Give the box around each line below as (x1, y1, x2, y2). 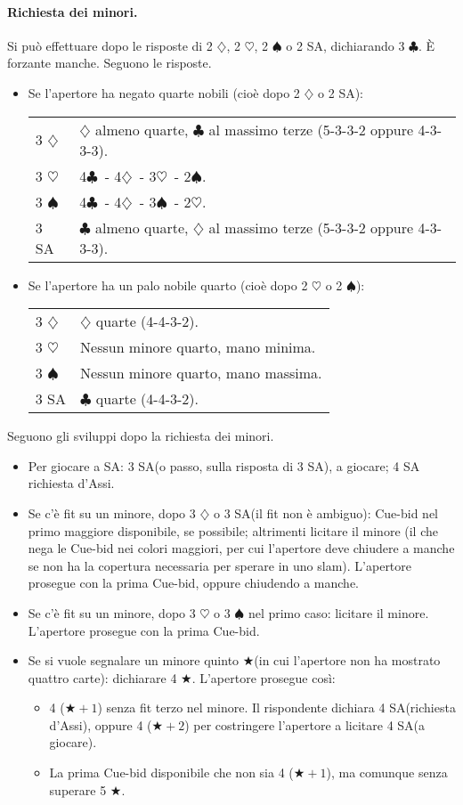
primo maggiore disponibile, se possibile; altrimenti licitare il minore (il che (28, 521, 438, 540)
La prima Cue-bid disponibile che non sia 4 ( (49, 763, 294, 782)
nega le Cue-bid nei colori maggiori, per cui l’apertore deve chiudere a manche (28, 539, 455, 557)
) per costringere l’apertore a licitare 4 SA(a (184, 715, 426, 734)
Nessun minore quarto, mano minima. (80, 337, 316, 358)
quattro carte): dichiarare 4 (28, 668, 177, 687)
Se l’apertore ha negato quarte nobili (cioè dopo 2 (28, 83, 300, 102)
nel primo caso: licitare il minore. (248, 603, 429, 622)
